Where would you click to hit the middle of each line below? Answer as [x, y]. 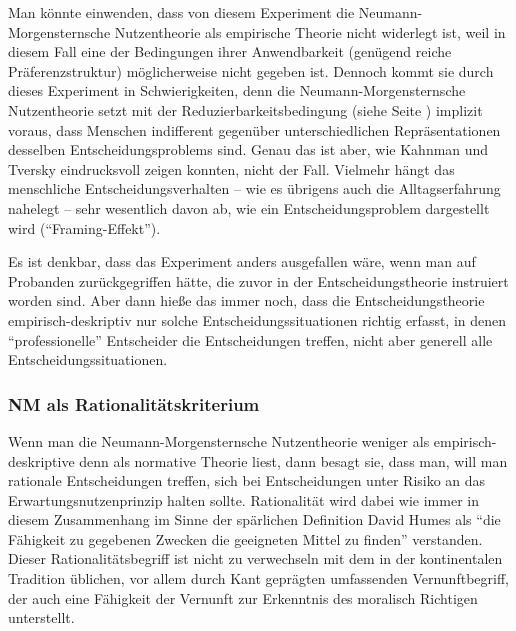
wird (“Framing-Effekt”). [84, 227]
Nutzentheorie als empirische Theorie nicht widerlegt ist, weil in [310, 31]
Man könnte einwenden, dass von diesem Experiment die [181, 12]
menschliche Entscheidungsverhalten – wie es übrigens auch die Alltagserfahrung [254, 188]
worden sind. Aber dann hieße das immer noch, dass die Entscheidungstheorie [246, 300]
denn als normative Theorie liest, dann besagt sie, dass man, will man [293, 460]
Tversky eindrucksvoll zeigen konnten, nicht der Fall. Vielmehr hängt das [231, 168]
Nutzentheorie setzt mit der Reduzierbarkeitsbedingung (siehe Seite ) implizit [245, 109]
